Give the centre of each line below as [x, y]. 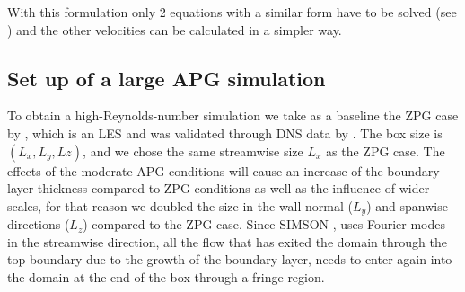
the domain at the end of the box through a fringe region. [166, 277]
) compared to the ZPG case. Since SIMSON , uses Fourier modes [264, 224]
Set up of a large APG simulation [167, 78]
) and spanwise [407, 205]
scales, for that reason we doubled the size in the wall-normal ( [180, 205]
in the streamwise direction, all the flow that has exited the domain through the [227, 241]
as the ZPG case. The [386, 150]
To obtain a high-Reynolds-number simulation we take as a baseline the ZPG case [233, 115]
